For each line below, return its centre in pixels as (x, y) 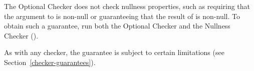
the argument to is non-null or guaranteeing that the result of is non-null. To (122, 16)
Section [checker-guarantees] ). (50, 62)
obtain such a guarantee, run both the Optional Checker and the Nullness (117, 26)
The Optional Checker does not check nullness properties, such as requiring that (127, 6)
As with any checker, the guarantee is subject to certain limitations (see (114, 52)
